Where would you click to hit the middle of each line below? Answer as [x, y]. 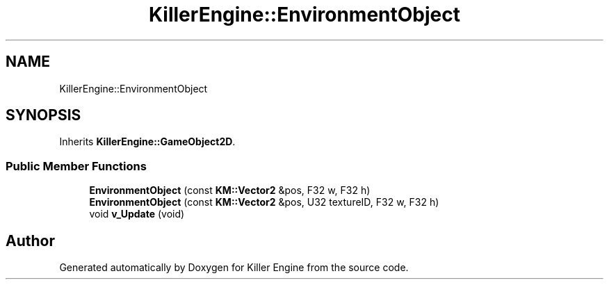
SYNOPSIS [43, 115]
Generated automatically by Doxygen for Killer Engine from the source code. [234, 268]
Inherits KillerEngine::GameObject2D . [147, 142]
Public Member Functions [76, 166]
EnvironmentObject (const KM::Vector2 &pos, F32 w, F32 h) [230, 190]
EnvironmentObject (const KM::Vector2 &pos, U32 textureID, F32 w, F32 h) [264, 202]
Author [30, 241]
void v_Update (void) [137, 214]
